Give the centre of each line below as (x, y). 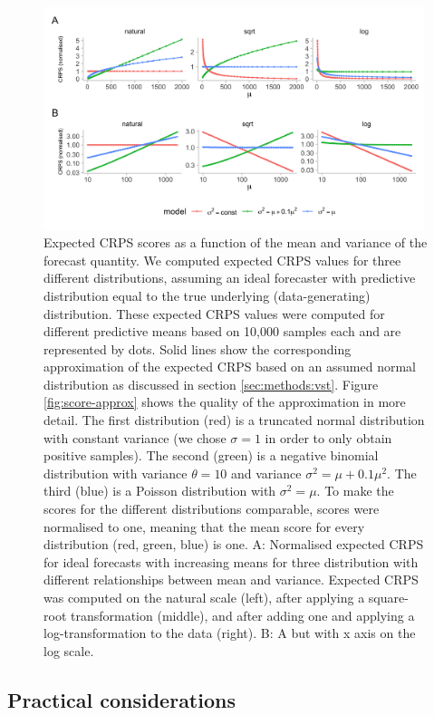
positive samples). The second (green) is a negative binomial (211, 455)
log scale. (69, 650)
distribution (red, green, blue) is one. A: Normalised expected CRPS (234, 544)
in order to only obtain (328, 437)
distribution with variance (116, 473)
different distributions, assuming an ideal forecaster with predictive (230, 278)
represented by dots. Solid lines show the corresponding (198, 348)
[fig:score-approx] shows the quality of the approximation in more (225, 402)
